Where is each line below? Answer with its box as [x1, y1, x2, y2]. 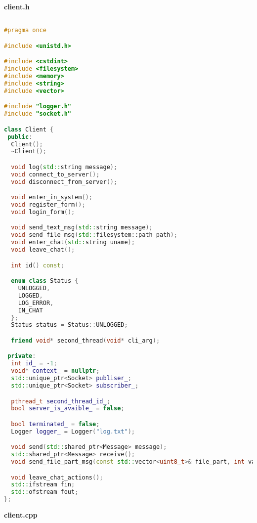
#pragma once [4, 27, 46, 34]
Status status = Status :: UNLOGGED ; [11, 321, 128, 329]
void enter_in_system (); [11, 194, 92, 201]
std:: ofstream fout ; [11, 488, 79, 496]
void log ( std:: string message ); [11, 163, 118, 171]
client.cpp [4, 510, 38, 520]
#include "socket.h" [4, 110, 72, 118]
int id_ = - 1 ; [11, 360, 57, 367]
